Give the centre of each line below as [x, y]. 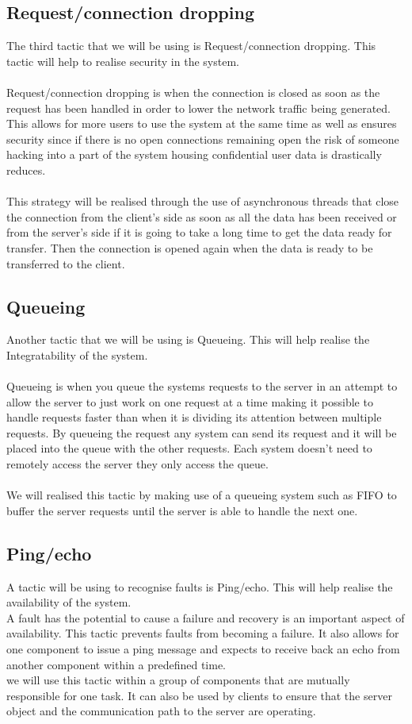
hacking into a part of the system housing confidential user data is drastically [194, 154]
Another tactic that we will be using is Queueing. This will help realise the [188, 339]
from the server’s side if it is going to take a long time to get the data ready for [199, 232]
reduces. [26, 169]
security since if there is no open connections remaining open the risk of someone [203, 139]
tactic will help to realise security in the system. [123, 61]
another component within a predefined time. [116, 664]
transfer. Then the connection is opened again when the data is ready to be [190, 247]
